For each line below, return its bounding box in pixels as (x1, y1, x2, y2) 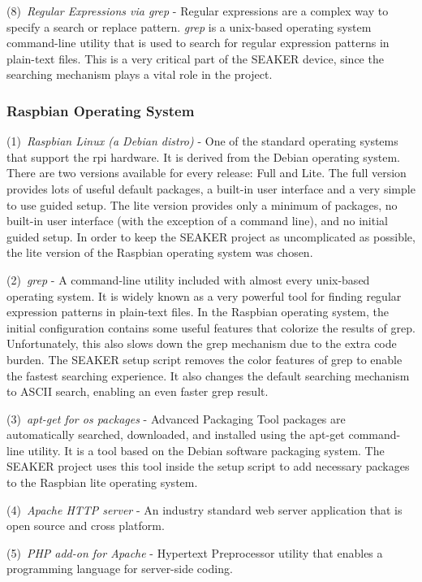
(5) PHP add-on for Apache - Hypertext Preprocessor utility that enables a (6, 544, 383, 561)
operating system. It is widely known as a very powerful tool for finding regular (6, 287, 402, 304)
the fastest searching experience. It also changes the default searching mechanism (6, 367, 410, 384)
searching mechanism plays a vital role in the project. (6, 66, 273, 83)
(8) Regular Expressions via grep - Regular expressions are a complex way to (6, 2, 389, 19)
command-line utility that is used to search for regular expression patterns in (6, 34, 390, 51)
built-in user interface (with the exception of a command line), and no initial (6, 212, 388, 229)
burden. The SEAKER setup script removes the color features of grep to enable (6, 350, 403, 367)
